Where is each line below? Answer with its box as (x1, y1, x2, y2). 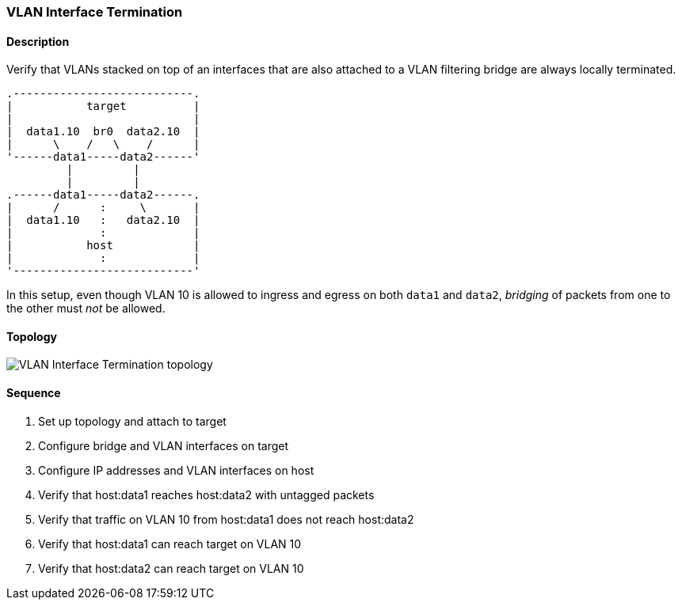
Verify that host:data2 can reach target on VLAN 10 (38, 561, 304, 575)
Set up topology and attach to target (38, 414, 227, 428)
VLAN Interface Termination (6, 4, 183, 20)
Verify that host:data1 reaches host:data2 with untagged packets (38, 487, 375, 502)
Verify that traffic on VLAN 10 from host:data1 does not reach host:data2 (38, 512, 414, 526)
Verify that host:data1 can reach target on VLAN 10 (38, 536, 302, 551)
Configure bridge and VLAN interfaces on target (38, 438, 289, 453)
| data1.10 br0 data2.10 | (6, 125, 200, 138)
